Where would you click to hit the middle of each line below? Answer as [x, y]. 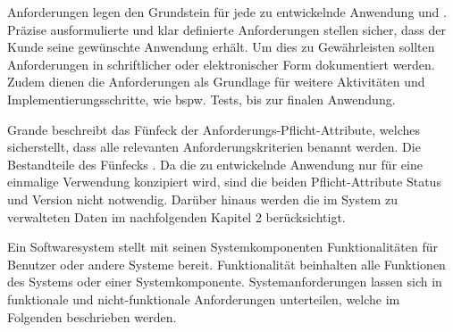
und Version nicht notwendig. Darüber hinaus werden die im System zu [202, 199]
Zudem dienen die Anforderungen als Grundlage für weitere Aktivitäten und [216, 82]
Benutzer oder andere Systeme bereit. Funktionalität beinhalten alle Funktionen [226, 264]
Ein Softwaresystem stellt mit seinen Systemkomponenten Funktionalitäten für [222, 247]
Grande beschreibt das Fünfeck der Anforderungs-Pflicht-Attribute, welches [214, 129]
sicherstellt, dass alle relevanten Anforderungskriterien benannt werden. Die [214, 147]
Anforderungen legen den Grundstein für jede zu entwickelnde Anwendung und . [227, 12]
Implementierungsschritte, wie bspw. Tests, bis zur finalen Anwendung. [201, 99]
